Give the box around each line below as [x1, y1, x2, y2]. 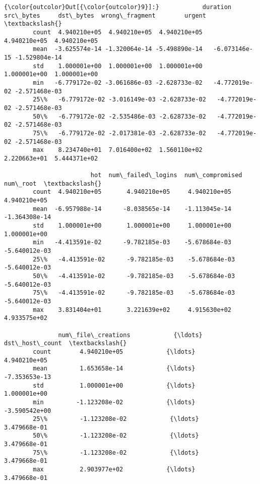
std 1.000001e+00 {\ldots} [33, 382, 196, 389]
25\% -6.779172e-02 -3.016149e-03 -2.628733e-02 [33, 96, 206, 103]
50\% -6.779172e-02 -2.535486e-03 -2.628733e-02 [33, 113, 206, 120]
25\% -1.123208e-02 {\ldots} [33, 415, 199, 423]
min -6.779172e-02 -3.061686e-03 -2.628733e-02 [33, 79, 203, 86]
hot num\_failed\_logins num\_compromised [90, 172, 242, 179]
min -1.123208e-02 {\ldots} [33, 398, 196, 406]
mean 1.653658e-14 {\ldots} [33, 365, 196, 372]
